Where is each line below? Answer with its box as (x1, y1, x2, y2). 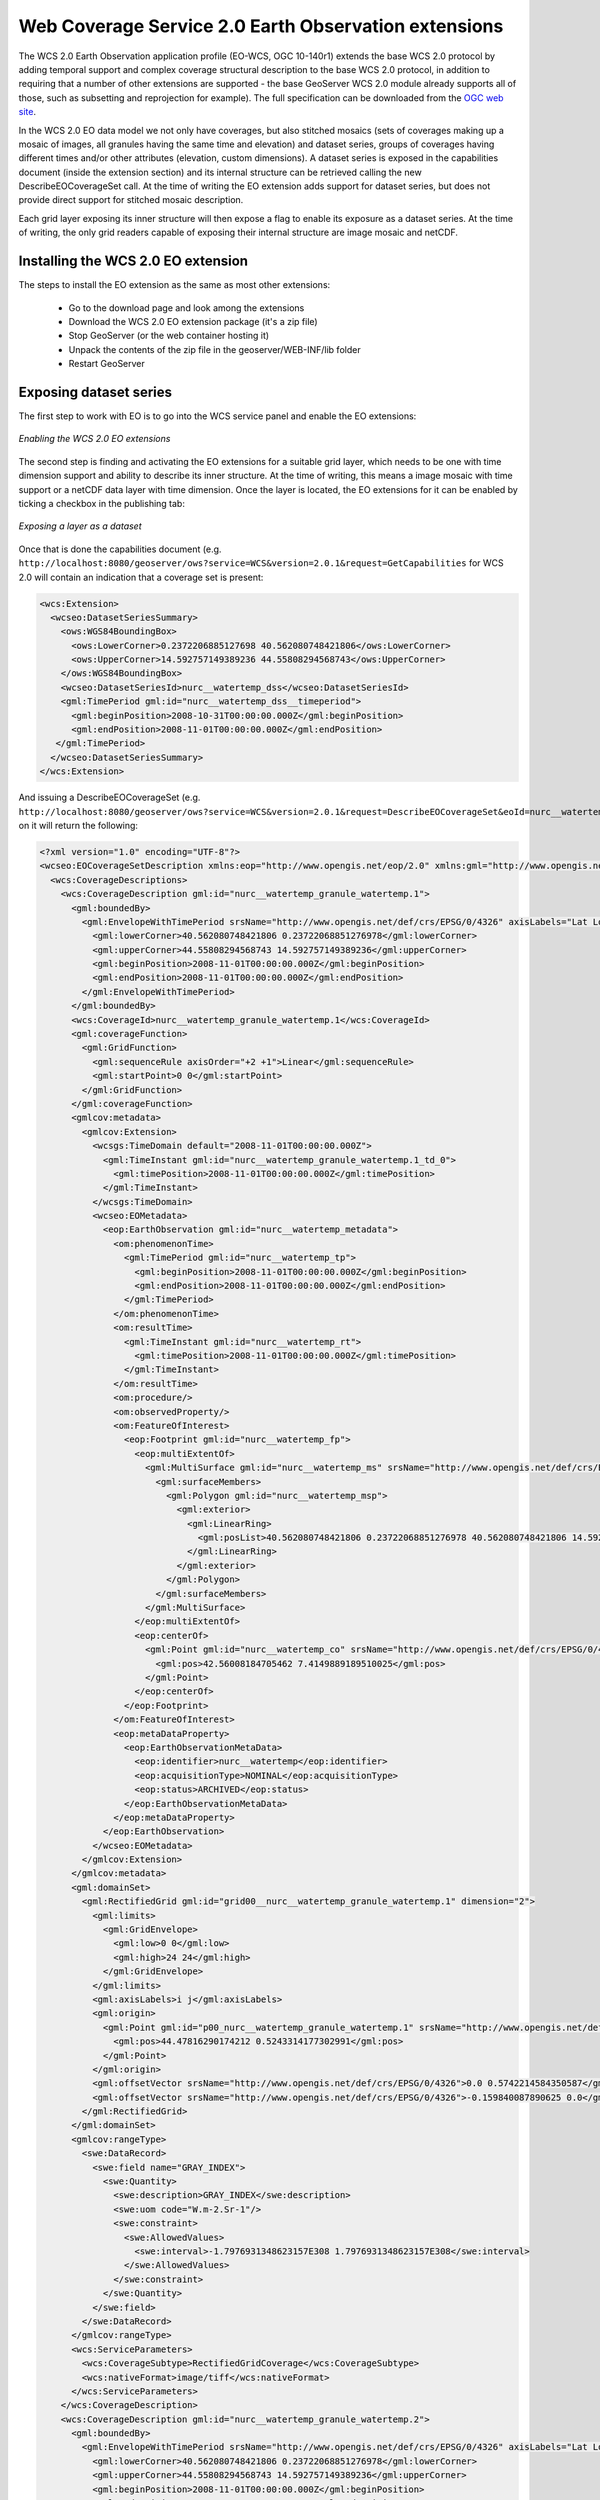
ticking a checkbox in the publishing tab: (18, 497, 185, 509)
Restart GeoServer (68, 358, 145, 370)
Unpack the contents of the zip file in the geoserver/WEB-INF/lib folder (68, 343, 361, 355)
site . (18, 106, 37, 118)
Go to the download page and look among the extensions (68, 301, 305, 314)
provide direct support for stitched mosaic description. (18, 194, 244, 206)
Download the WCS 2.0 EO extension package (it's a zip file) (68, 315, 319, 327)
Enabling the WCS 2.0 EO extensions (18, 433, 171, 445)
